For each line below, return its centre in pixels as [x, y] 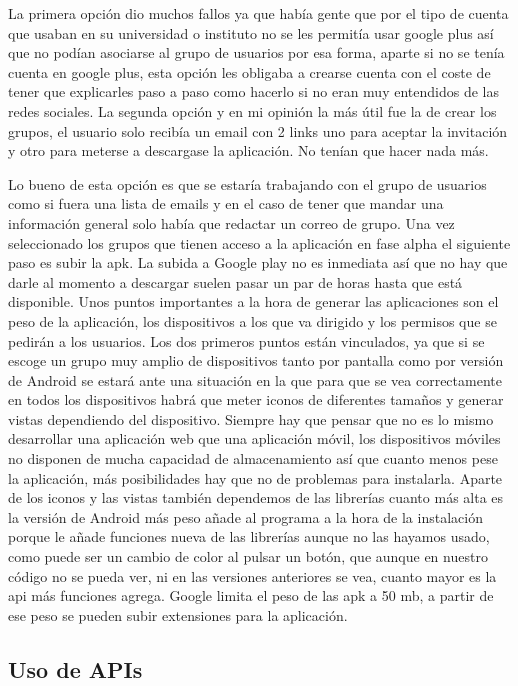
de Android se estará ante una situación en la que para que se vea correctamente [255, 379]
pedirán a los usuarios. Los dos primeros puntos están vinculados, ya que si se [246, 340]
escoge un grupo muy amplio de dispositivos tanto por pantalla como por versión [256, 360]
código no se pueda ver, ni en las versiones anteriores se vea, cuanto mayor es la [252, 575]
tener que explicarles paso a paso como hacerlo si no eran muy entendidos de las [253, 91]
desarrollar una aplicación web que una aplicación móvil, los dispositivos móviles [254, 438]
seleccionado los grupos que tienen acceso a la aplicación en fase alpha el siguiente [259, 242]
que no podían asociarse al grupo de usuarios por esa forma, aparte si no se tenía [256, 52]
